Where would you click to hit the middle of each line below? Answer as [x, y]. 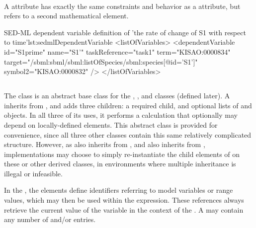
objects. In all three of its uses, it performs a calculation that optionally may [121, 115]
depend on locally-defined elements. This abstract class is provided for [111, 124]
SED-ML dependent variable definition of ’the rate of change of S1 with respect [125, 32]
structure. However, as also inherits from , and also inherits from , [105, 144]
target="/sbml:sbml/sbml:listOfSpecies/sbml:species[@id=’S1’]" [101, 61]
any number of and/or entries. [50, 219]
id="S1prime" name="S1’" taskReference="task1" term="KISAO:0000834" [117, 51]
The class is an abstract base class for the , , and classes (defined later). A [117, 96]
